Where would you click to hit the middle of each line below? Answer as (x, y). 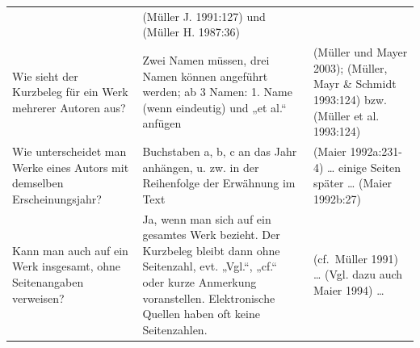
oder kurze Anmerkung (199, 282)
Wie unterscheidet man (69, 151)
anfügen (162, 123)
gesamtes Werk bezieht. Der (211, 235)
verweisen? (38, 298)
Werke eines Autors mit (71, 167)
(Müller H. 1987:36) (191, 32)
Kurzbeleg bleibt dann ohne (211, 250)
